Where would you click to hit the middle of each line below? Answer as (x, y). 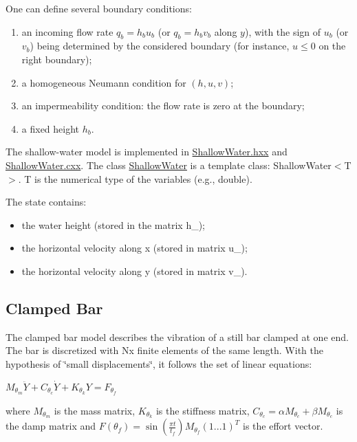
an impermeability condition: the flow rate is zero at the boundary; (163, 106)
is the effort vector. (283, 426)
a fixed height (51, 128)
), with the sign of (283, 31)
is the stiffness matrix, (203, 410)
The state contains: (46, 202)
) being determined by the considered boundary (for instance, (160, 46)
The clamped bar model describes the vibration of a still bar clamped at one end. (177, 336)
